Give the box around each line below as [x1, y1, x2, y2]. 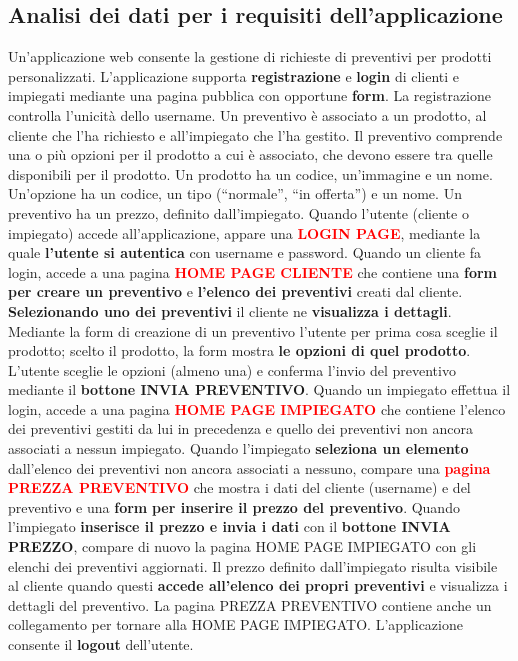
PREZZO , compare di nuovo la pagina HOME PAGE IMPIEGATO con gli [8, 536, 477, 557]
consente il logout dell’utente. [8, 634, 194, 655]
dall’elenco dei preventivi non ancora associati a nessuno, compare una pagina [8, 457, 491, 478]
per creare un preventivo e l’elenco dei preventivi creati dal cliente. [8, 281, 463, 302]
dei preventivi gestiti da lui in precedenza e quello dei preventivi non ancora [8, 418, 473, 439]
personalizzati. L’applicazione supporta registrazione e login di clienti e [8, 65, 460, 86]
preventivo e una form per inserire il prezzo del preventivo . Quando [8, 496, 460, 517]
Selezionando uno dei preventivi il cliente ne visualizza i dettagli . [8, 300, 452, 321]
